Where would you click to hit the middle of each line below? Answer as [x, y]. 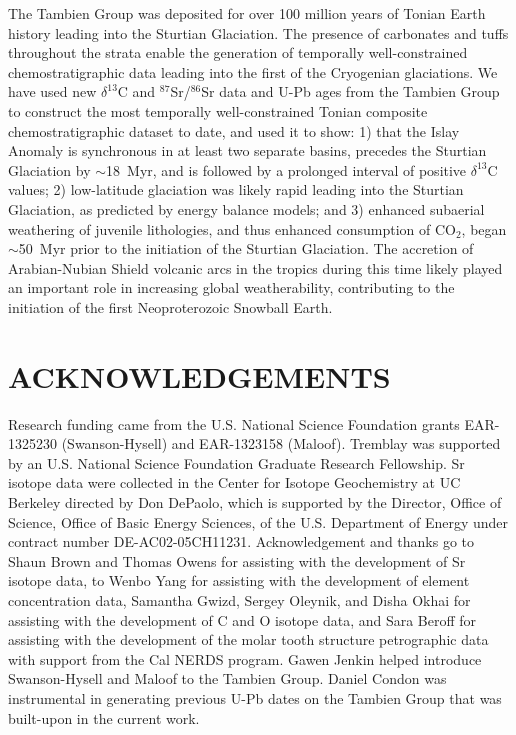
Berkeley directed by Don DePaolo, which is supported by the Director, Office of [255, 502]
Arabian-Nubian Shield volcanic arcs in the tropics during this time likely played [255, 267]
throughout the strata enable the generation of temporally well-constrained [238, 52]
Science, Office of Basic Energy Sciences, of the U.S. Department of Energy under [258, 521]
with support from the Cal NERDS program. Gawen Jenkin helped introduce [245, 658]
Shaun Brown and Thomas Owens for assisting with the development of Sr [237, 560]
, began [484, 228]
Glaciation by [49, 169]
